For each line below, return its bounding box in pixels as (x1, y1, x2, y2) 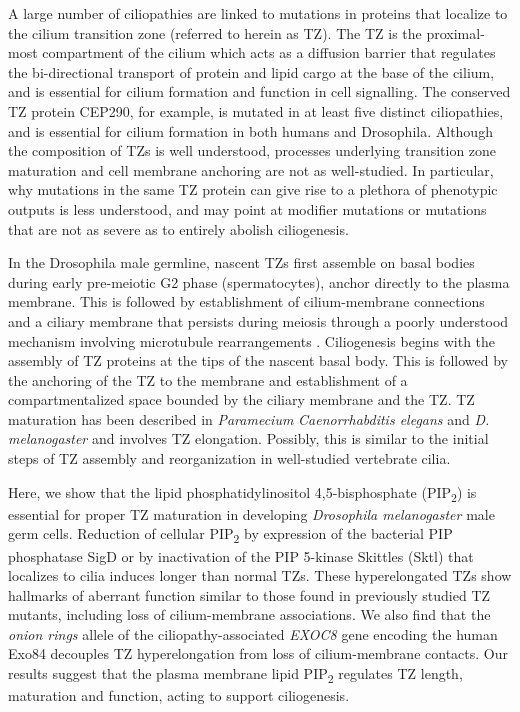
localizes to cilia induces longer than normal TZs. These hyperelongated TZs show (8, 565, 512, 586)
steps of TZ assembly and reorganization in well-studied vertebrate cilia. (8, 448, 451, 469)
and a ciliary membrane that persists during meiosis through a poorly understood (8, 310, 509, 331)
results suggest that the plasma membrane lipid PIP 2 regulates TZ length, (8, 663, 463, 686)
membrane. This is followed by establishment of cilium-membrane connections (8, 291, 485, 312)
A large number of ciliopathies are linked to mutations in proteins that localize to (8, 3, 508, 23)
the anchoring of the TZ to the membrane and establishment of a (8, 369, 408, 390)
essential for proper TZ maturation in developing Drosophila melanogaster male (8, 503, 495, 524)
